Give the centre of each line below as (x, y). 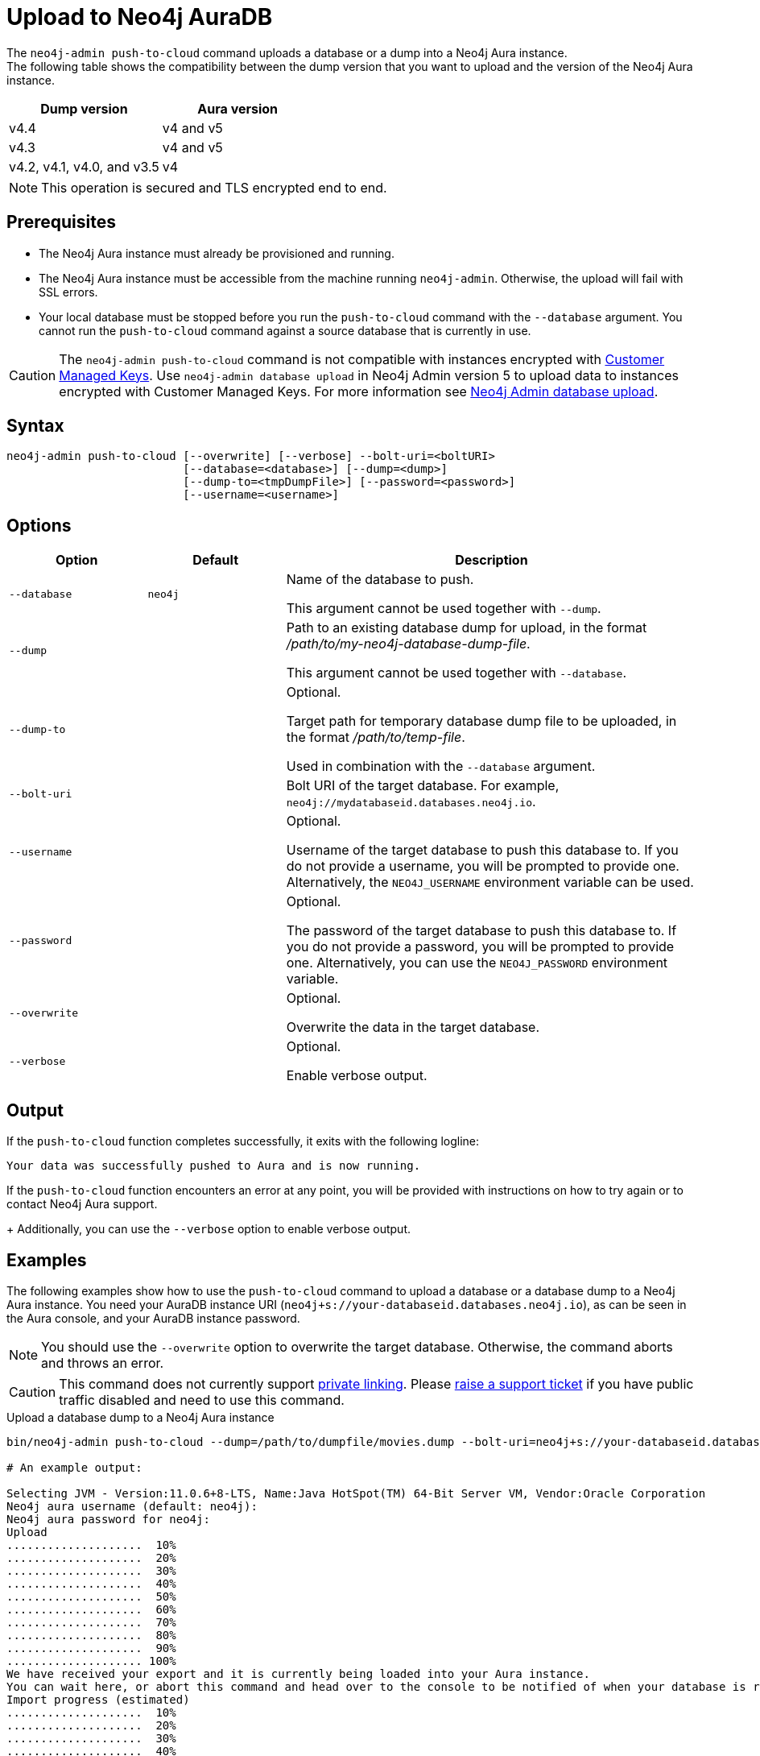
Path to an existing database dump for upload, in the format (467, 628)
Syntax (35, 426)
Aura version (238, 108)
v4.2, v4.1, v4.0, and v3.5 (84, 166)
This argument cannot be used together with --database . (456, 673)
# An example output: (74, 1467)
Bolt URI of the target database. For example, (423, 786)
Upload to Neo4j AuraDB (140, 17)
